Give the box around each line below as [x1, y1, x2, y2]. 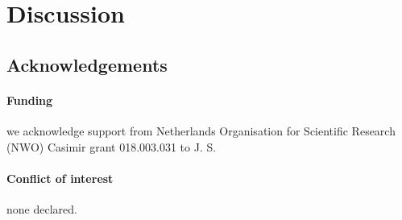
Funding [6, 91, 53, 108]
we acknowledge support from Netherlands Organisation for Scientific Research [6, 122, 396, 139]
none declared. [6, 200, 77, 217]
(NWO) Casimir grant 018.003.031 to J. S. [6, 138, 217, 155]
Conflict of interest [6, 169, 114, 186]
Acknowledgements [6, 52, 168, 77]
